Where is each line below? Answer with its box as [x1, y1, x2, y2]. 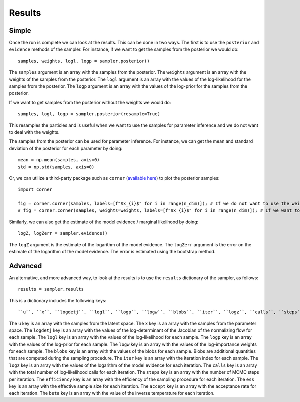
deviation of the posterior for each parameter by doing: [9, 145, 123, 151]
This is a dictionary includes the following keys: [9, 297, 107, 303]
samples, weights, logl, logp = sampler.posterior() [18, 58, 150, 64]
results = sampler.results [18, 286, 84, 292]
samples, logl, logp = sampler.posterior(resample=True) [18, 111, 161, 117]
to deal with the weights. [9, 129, 60, 135]
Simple [9, 26, 32, 35]
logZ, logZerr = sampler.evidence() [18, 230, 108, 236]
